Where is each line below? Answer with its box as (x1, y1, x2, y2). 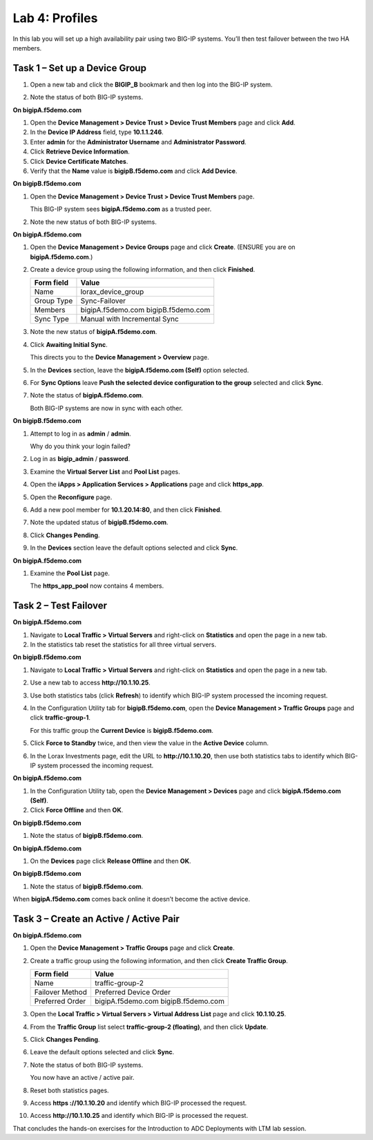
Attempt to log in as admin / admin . (30, 429, 131, 438)
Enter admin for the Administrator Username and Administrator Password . (30, 138, 247, 146)
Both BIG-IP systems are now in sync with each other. (30, 404, 183, 412)
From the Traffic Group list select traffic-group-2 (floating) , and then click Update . (30, 1022, 269, 1031)
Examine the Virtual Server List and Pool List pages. (30, 467, 181, 476)
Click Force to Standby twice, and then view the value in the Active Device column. (30, 739, 269, 747)
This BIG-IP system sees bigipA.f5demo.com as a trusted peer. (30, 205, 212, 214)
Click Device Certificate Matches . (30, 157, 128, 165)
